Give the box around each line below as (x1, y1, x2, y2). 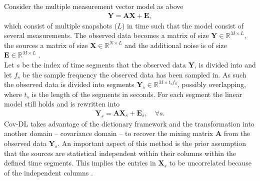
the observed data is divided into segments (4, 79, 134, 89)
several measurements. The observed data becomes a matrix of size (4, 30, 209, 40)
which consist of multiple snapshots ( (4, 20, 117, 30)
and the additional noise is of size (124, 39, 227, 50)
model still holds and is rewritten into (4, 98, 120, 109)
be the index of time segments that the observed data (22, 59, 186, 69)
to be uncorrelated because (169, 157, 251, 168)
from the (223, 128, 250, 138)
